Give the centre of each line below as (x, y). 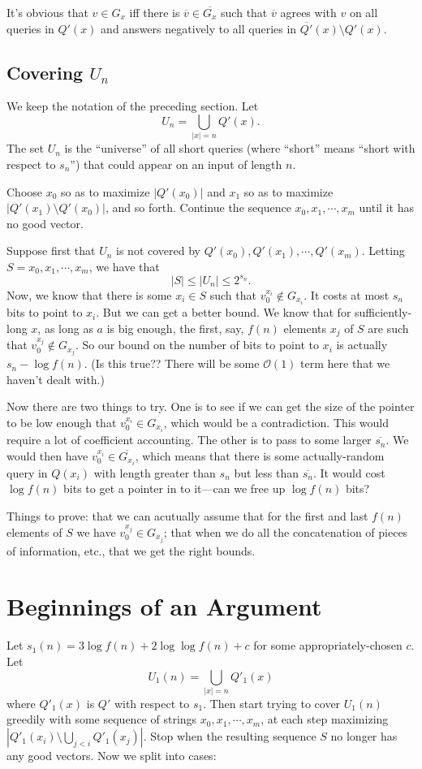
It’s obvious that (47, 12)
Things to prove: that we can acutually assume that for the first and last (187, 515)
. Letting (383, 251)
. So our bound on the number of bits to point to (197, 345)
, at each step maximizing (325, 719)
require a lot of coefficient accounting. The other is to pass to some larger (189, 440)
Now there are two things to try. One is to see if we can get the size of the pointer (211, 406)
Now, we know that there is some (89, 294)
